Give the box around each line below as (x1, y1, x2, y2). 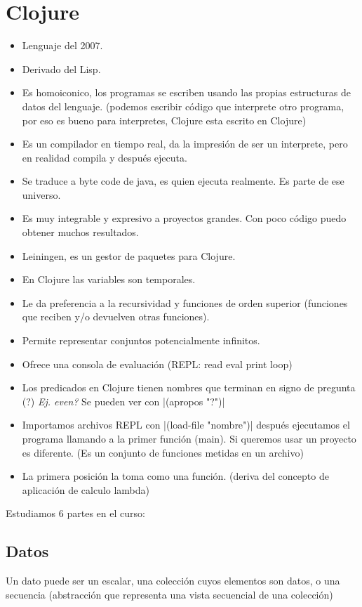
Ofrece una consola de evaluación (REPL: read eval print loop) (22, 356, 293, 371)
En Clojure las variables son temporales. (22, 272, 196, 287)
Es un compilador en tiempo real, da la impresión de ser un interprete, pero (22, 136, 348, 151)
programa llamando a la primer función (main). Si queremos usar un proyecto (22, 431, 356, 445)
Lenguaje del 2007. (22, 38, 103, 53)
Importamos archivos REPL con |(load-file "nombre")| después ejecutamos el (22, 417, 350, 432)
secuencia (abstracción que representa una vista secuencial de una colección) (6, 587, 333, 601)
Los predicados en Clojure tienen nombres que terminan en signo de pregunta (22, 380, 356, 395)
